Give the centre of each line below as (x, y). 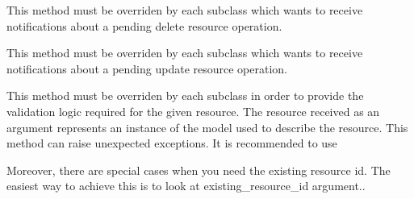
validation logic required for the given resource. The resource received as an (193, 111)
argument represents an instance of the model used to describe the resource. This (207, 127)
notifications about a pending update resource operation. (147, 68)
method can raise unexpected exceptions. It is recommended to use (172, 143)
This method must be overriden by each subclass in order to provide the (185, 95)
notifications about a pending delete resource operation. (144, 25)
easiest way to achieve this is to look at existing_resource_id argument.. (186, 186)
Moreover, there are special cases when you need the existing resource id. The (199, 170)
